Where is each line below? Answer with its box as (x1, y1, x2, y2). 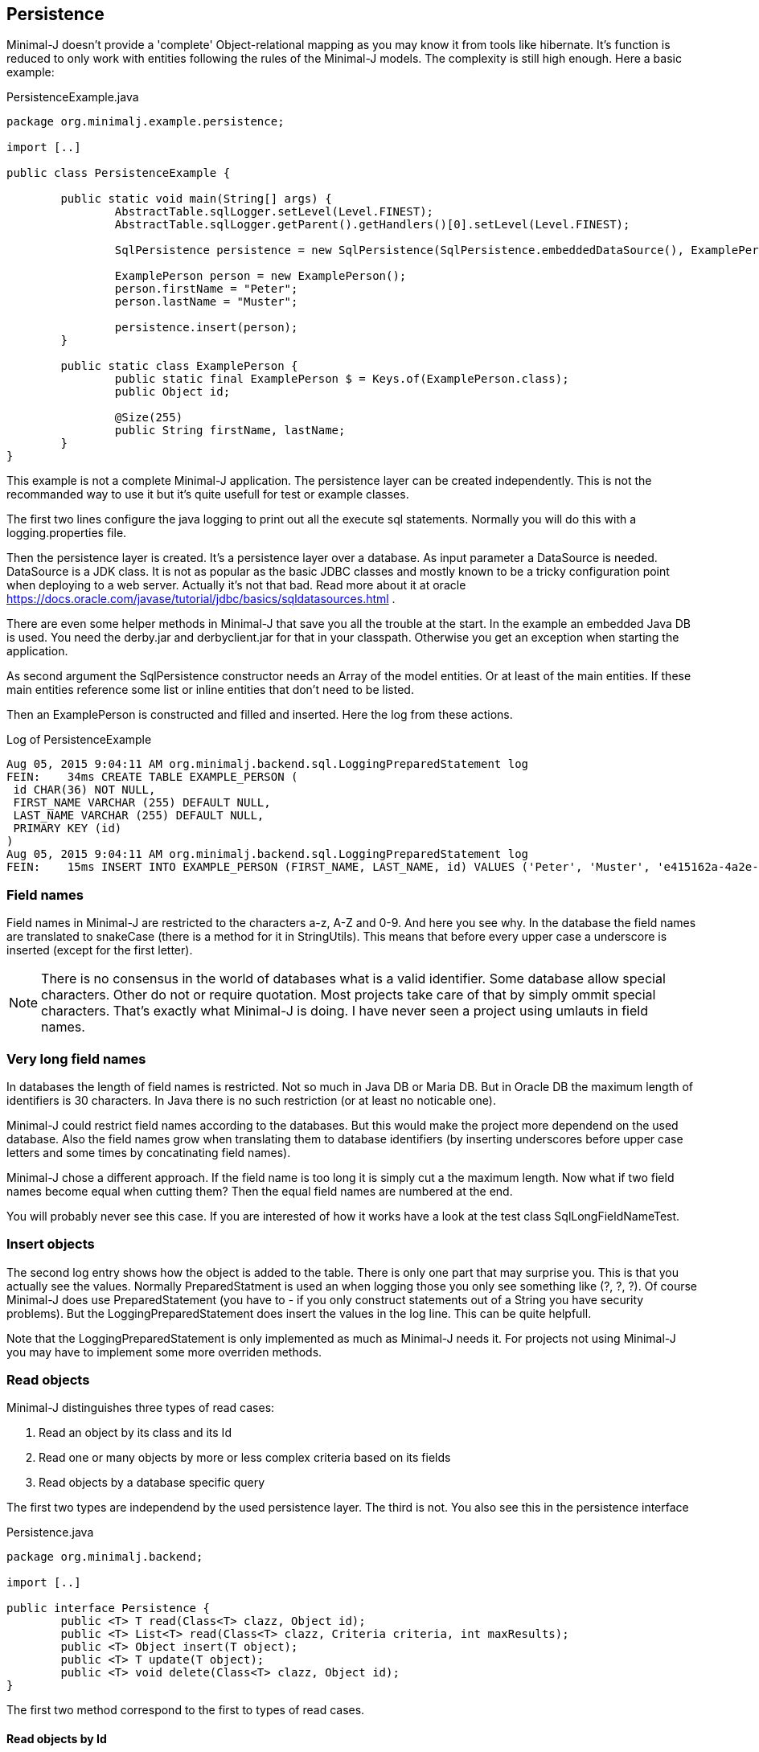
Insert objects (6, 1236, 95, 1253)
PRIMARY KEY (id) (13, 822, 122, 835)
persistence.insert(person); (114, 321, 298, 334)
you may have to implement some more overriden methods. (6, 1344, 322, 1359)
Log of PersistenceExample (6, 732, 152, 747)
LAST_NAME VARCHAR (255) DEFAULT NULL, (13, 809, 265, 823)
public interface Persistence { (6, 1602, 210, 1615)
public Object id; (114, 385, 231, 399)
